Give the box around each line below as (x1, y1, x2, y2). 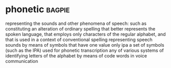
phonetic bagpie (5, 4, 70, 15)
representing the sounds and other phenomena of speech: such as (5, 20, 147, 26)
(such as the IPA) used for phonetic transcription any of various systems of (5, 47, 164, 53)
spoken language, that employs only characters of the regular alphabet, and (5, 31, 166, 37)
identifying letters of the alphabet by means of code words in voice (5, 52, 147, 59)
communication (5, 58, 39, 64)
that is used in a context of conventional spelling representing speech (5, 37, 153, 43)
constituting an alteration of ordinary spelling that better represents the (5, 25, 156, 31)
